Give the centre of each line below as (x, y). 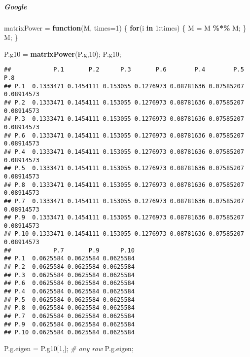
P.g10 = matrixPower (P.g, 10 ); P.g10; (63, 54)
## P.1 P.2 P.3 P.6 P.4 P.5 (124, 70)
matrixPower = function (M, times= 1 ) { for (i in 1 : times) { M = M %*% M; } (125, 27)
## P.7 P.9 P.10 (69, 250)
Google (16, 6)
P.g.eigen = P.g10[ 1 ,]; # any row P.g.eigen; (69, 348)
